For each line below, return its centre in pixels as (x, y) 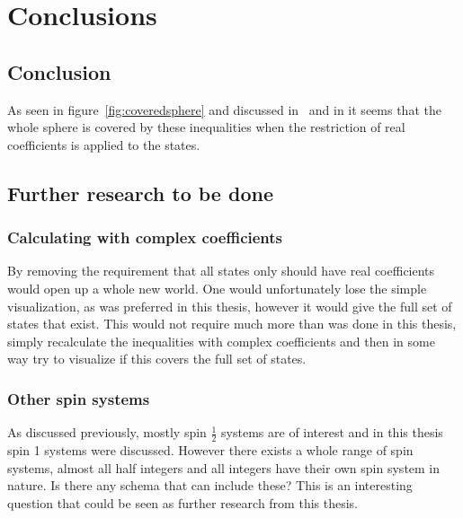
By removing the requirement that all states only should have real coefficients (221, 271)
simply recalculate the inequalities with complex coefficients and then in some (221, 341)
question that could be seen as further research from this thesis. (183, 502)
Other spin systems (79, 398)
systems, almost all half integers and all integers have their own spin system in (224, 467)
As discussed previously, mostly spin (107, 432)
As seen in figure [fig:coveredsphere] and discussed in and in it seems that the (224, 109)
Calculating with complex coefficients (145, 237)
